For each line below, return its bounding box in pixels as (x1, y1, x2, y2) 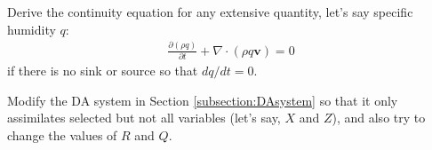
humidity (7, 20, 56, 38)
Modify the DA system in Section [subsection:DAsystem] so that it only (7, 91, 398, 109)
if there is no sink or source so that (7, 60, 198, 79)
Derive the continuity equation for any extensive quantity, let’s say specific (7, 3, 413, 20)
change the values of (7, 125, 117, 144)
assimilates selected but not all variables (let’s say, (7, 108, 281, 127)
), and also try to (332, 108, 426, 127)
